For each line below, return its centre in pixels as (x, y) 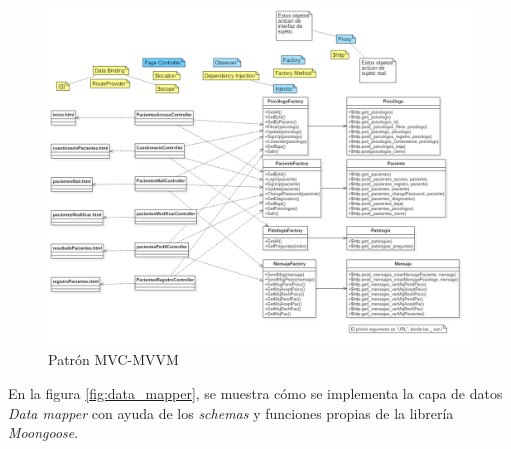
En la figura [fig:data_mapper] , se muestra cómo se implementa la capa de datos (255, 393)
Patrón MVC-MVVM (113, 359)
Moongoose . (43, 432)
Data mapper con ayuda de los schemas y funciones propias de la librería (231, 412)
